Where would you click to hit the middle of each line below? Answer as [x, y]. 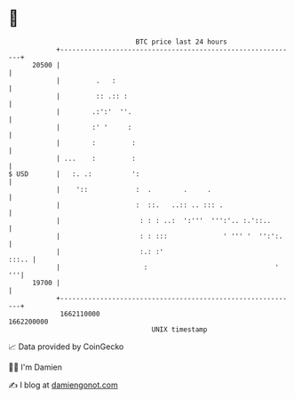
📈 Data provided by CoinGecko [66, 347]
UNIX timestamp [179, 329]
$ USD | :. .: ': [74, 174]
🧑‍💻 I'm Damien [36, 367]
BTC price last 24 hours [181, 42]
